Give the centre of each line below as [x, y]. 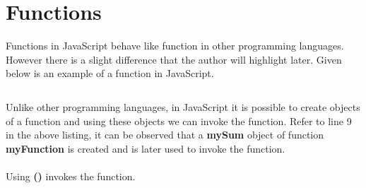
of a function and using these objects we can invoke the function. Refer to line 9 [179, 121]
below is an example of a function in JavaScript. [110, 73]
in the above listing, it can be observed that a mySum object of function [165, 135]
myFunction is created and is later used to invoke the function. [146, 148]
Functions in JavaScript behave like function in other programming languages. [175, 46]
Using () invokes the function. [71, 176]
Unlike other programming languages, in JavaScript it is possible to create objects [183, 106]
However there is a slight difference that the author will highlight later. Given [174, 59]
